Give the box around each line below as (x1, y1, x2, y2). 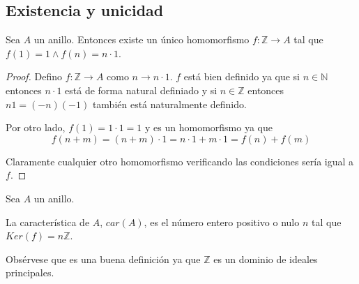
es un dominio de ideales (213, 251, 318, 266)
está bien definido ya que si (183, 69, 300, 84)
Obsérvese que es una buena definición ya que (6, 251, 201, 266)
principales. (6, 265, 54, 280)
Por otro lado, (6, 120, 66, 135)
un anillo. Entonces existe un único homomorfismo (33, 32, 250, 47)
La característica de (6, 214, 90, 229)
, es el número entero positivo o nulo (144, 214, 300, 229)
